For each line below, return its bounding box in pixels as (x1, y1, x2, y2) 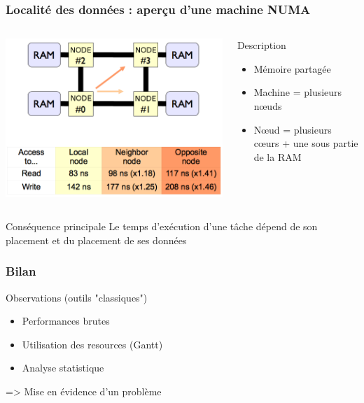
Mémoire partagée (253, 61, 331, 76)
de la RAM (253, 149, 302, 164)
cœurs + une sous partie (253, 136, 358, 150)
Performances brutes (22, 313, 110, 328)
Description (237, 38, 286, 52)
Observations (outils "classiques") (6, 290, 148, 304)
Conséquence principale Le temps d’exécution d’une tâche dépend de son (6, 219, 318, 234)
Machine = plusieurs (253, 85, 342, 99)
